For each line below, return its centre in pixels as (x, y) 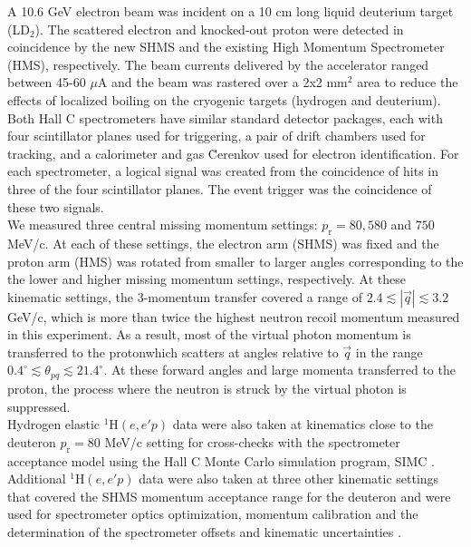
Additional (37, 479)
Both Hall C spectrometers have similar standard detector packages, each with (225, 117)
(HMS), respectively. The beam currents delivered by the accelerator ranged (218, 64)
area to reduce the (408, 82)
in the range (389, 352)
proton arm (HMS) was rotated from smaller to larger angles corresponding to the (235, 261)
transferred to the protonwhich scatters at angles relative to (173, 352)
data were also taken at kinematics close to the (303, 424)
